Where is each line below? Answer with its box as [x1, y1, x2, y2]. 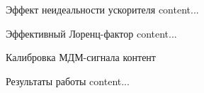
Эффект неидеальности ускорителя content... [6, 2, 199, 16]
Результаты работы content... [6, 73, 130, 88]
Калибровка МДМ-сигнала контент [6, 50, 156, 65]
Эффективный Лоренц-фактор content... [6, 26, 177, 40]
